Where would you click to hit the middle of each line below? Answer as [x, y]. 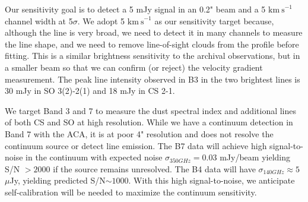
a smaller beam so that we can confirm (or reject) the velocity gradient [134, 67]
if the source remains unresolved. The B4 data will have [154, 168]
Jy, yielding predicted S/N [58, 180]
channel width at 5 [39, 20]
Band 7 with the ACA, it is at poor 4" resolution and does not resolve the [139, 133]
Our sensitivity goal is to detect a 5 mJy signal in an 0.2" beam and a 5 [135, 9]
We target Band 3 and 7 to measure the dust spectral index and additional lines [151, 110]
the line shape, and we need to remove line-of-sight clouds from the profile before [152, 44]
